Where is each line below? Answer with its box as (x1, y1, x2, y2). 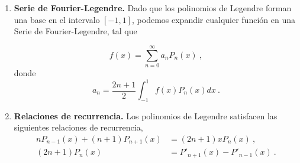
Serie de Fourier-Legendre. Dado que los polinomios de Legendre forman (14, 2, 292, 14)
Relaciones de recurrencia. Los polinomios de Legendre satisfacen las (14, 109, 278, 122)
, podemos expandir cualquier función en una (132, 13, 295, 25)
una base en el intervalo (14, 13, 100, 25)
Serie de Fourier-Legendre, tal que (14, 25, 137, 37)
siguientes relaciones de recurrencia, (14, 121, 143, 133)
